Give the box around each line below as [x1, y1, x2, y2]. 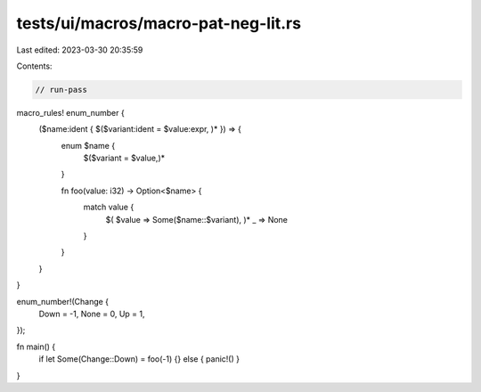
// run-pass [35, 85, 88, 94]
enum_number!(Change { [16, 296, 110, 306]
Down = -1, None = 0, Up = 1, [38, 308, 146, 319]
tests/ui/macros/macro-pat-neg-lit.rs [16, 13, 302, 33]
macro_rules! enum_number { [16, 107, 125, 118]
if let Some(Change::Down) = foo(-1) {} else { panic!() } [38, 354, 240, 364]
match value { [83, 201, 135, 213]
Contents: [16, 61, 53, 71]
